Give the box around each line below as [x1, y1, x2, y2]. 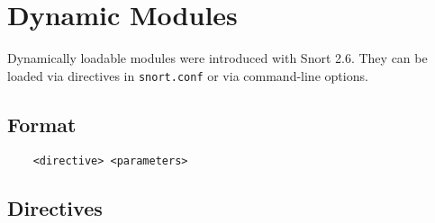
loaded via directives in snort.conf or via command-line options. [7, 66, 368, 85]
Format [7, 110, 77, 138]
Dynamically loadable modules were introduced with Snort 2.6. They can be [7, 49, 428, 67]
